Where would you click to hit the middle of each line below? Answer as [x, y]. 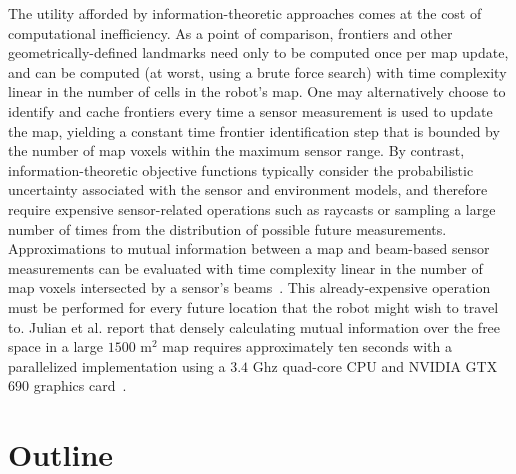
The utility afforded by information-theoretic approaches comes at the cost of [245, 13]
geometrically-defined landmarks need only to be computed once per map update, [258, 52]
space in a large [55, 346]
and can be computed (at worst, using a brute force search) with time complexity [257, 71]
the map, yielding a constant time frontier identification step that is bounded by [254, 130]
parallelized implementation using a [117, 365]
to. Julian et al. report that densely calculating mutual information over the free [254, 326]
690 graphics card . [67, 385]
